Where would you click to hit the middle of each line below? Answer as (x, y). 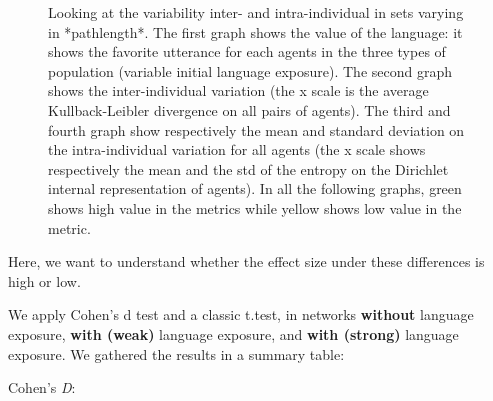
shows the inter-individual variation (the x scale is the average (238, 90)
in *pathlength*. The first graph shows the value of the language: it (255, 31)
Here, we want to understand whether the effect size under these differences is (246, 261)
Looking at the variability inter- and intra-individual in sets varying (256, 12)
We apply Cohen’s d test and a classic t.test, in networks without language (241, 314)
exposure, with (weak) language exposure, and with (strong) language (233, 333)
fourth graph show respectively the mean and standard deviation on (256, 129)
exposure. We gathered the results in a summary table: (176, 353)
